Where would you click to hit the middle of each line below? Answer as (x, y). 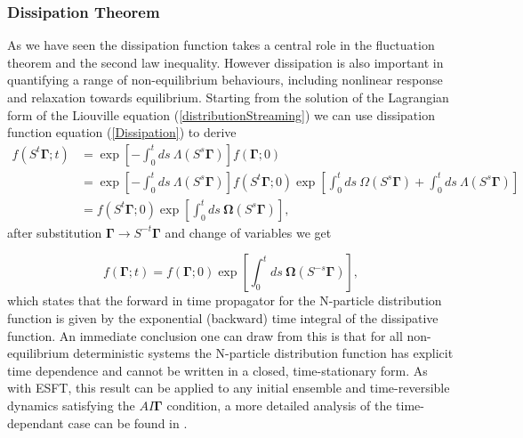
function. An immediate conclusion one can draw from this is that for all (205, 335)
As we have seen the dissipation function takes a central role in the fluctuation (221, 45)
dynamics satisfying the (71, 406)
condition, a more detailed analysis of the (279, 406)
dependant (36, 422)
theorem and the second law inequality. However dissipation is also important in (225, 62)
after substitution (55, 232)
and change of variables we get (248, 232)
